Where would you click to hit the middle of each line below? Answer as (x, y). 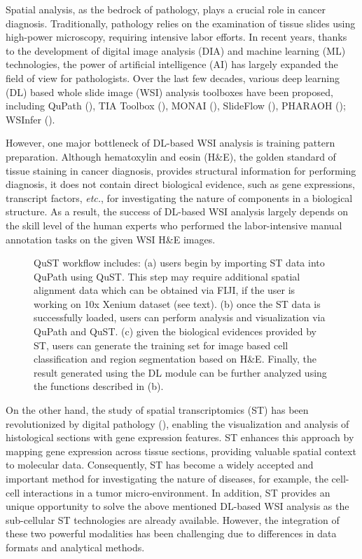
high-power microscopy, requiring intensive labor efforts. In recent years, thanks (176, 37)
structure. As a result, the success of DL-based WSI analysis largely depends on (177, 211)
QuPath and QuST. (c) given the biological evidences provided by (175, 331)
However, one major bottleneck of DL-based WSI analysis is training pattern (170, 143)
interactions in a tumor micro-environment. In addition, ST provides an (176, 492)
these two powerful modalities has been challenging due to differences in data (171, 533)
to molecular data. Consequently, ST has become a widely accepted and (160, 465)
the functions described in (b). (99, 386)
